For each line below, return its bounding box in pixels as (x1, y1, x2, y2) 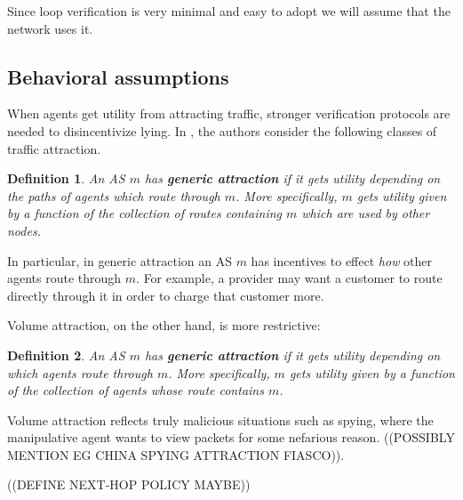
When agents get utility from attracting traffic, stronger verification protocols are (7, 104, 451, 123)
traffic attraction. (7, 139, 101, 157)
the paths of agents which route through (7, 186, 220, 205)
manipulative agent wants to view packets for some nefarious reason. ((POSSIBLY (7, 428, 455, 447)
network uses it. (7, 19, 93, 37)
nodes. (7, 221, 41, 239)
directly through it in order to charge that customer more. (7, 286, 324, 304)
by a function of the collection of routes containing (7, 204, 282, 222)
